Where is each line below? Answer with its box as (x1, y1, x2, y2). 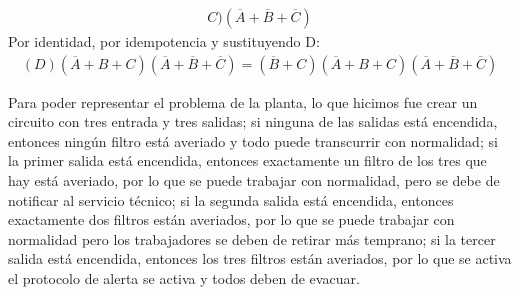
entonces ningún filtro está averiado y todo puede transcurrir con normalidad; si (8, 130, 498, 151)
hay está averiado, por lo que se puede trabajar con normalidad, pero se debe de (8, 170, 500, 191)
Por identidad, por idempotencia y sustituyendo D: (8, 31, 320, 52)
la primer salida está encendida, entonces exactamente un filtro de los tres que (8, 150, 487, 171)
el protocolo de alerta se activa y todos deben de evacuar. (8, 268, 360, 288)
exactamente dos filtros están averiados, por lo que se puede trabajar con (8, 209, 455, 230)
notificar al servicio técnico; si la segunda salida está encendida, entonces (8, 189, 454, 210)
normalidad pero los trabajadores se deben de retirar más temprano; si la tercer (8, 228, 496, 249)
